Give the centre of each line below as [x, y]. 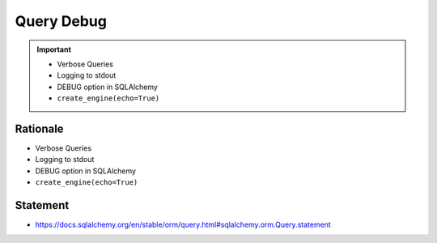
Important [54, 49]
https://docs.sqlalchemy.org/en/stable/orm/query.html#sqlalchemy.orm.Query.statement [183, 225]
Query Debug [61, 21]
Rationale [39, 128]
